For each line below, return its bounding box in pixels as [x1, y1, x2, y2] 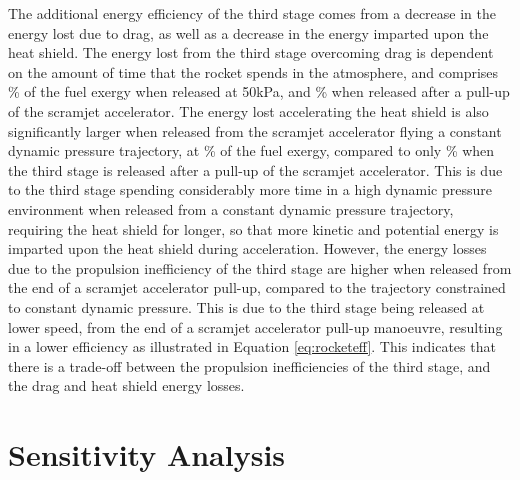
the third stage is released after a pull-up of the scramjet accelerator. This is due [8, 159, 503, 180]
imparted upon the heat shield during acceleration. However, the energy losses [8, 238, 487, 259]
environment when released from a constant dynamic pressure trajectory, [8, 198, 454, 219]
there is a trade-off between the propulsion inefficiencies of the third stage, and [8, 355, 491, 376]
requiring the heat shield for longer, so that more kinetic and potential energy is [8, 218, 499, 239]
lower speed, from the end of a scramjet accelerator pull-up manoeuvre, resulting [8, 316, 503, 337]
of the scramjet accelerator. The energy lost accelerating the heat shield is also [8, 100, 489, 121]
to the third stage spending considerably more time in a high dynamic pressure [8, 179, 492, 200]
